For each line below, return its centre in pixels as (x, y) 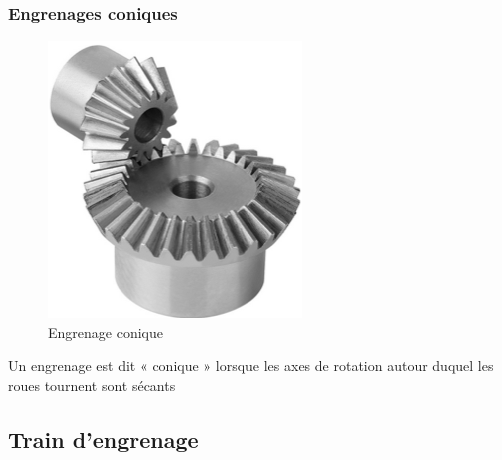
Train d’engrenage (103, 438)
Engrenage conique (105, 331)
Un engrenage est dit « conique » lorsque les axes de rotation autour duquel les (251, 365)
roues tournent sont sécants (92, 385)
